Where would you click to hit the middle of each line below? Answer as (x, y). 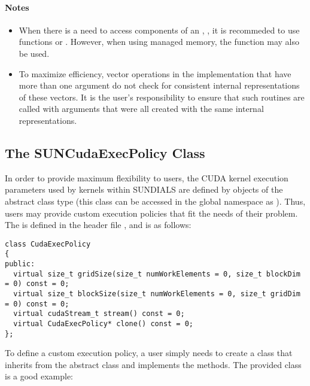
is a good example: (39, 376)
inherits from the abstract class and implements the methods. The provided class (153, 364)
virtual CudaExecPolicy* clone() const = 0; (103, 323)
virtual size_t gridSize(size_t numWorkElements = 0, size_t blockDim (157, 274)
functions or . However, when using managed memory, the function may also (159, 42)
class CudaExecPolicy (48, 244)
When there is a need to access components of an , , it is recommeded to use (159, 30)
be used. (34, 53)
